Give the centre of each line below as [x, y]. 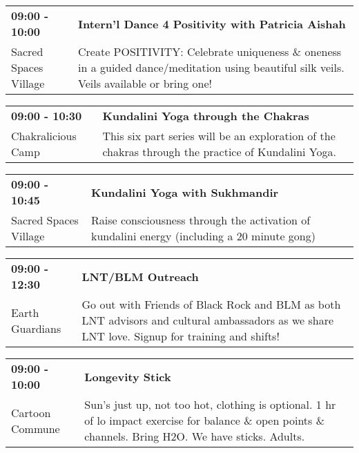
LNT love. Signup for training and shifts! [181, 336]
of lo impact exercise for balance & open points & [205, 420]
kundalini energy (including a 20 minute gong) [203, 236]
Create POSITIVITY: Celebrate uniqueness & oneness [210, 51]
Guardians [36, 328]
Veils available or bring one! [145, 83]
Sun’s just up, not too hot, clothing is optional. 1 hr [210, 404]
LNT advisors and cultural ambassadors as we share [208, 320]
